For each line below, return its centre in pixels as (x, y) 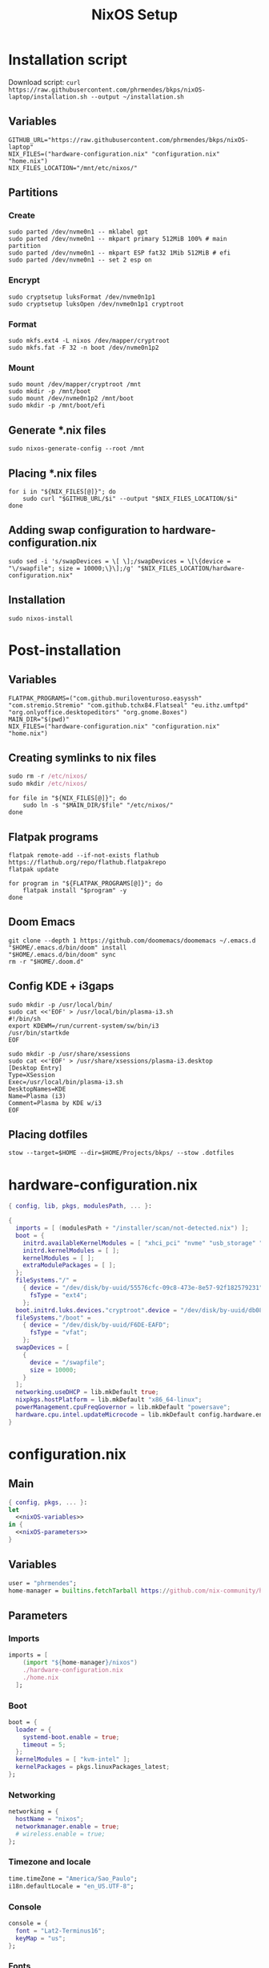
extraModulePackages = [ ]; (69, 1266)
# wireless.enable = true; (60, 1834)
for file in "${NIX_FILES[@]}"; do (68, 799)
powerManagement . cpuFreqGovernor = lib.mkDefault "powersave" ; (123, 1407)
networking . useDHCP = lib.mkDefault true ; (87, 1393)
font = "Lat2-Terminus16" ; (60, 1931)
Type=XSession (32, 1075)
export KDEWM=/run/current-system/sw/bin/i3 (84, 1026)
